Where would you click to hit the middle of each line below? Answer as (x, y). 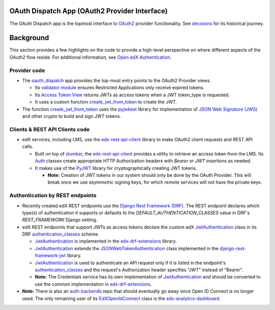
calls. (28, 147)
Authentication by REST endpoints (53, 195)
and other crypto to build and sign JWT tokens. (72, 116)
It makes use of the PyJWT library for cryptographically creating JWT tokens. (116, 168)
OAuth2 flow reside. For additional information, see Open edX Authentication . (90, 57)
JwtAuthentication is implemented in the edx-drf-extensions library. (106, 241)
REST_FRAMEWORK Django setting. (60, 220)
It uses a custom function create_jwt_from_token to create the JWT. (106, 102)
